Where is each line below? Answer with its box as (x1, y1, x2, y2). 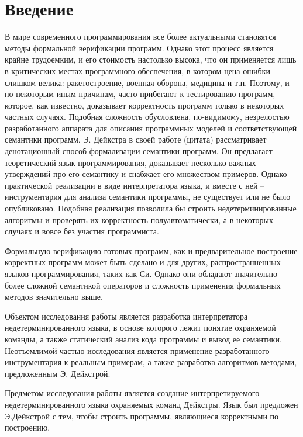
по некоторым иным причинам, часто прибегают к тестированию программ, (5, 88, 276, 100)
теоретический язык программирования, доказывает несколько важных (5, 156, 256, 168)
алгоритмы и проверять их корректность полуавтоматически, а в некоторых (5, 213, 273, 226)
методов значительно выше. (5, 290, 103, 303)
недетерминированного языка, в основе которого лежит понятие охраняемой (5, 321, 276, 334)
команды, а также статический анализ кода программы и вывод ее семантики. (5, 332, 282, 345)
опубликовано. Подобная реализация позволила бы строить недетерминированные (5, 202, 297, 214)
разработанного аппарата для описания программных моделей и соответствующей (5, 122, 297, 134)
